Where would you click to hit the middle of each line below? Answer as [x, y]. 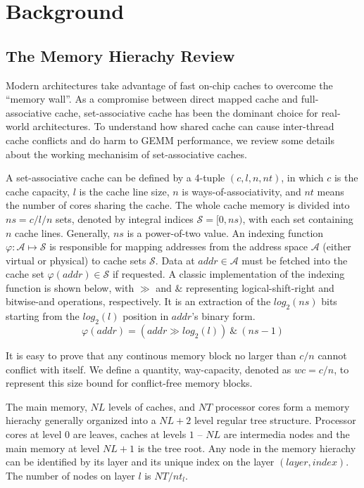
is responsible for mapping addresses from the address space [179, 246]
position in [146, 316]
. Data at [175, 260]
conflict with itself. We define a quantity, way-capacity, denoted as [149, 369]
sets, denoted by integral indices [124, 218]
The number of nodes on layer [70, 475]
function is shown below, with [70, 287]
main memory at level [53, 448]
